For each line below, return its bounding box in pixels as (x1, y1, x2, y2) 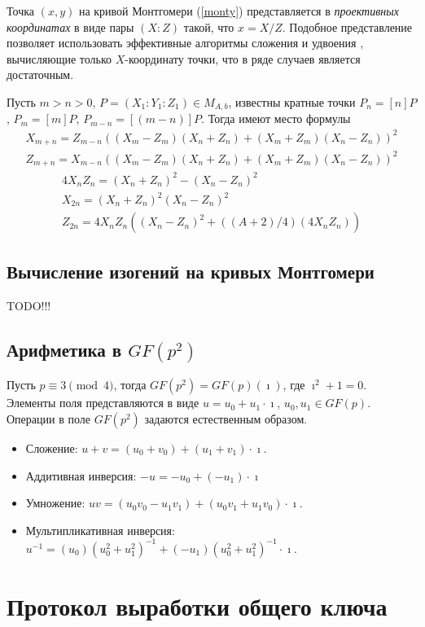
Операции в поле (7, 410, 90, 427)
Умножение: (25, 494, 85, 511)
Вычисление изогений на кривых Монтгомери (7, 259, 375, 284)
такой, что (183, 18, 234, 35)
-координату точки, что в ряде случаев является (125, 50, 361, 67)
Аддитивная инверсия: (25, 467, 137, 484)
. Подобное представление (282, 18, 413, 35)
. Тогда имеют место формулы (201, 110, 351, 127)
